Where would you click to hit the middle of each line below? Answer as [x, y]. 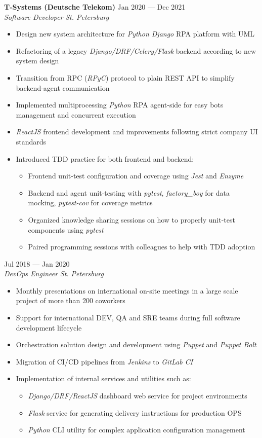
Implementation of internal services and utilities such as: [103, 378]
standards [31, 141]
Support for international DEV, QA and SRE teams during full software [128, 318]
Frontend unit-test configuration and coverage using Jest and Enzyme [136, 176]
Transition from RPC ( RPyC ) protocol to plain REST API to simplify [125, 77]
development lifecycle [49, 327]
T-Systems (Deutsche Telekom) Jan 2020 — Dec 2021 [95, 7]
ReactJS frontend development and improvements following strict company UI [137, 132]
